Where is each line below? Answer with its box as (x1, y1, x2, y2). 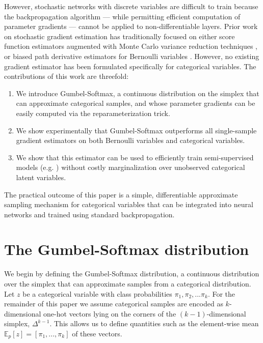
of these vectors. (72, 328, 122, 338)
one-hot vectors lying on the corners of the (43, 308, 176, 319)
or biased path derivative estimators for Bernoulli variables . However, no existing (4, 50, 259, 61)
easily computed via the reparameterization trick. (16, 107, 170, 118)
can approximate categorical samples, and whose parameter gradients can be (16, 98, 255, 108)
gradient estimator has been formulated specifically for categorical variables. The (4, 61, 256, 71)
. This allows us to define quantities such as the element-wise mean (49, 318, 259, 329)
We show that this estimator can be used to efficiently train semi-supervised (16, 152, 254, 162)
